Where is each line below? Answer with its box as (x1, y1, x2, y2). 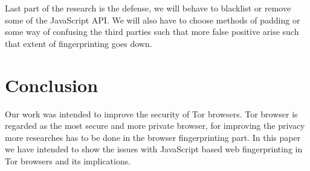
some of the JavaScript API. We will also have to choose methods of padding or (5, 13, 300, 26)
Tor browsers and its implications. (5, 154, 131, 167)
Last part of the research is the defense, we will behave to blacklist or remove (5, 2, 291, 14)
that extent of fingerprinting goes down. (5, 37, 152, 49)
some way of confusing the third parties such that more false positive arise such (5, 25, 299, 38)
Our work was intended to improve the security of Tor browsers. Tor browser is (5, 107, 298, 120)
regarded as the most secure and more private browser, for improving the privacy (5, 119, 305, 132)
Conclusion (5, 72, 98, 97)
